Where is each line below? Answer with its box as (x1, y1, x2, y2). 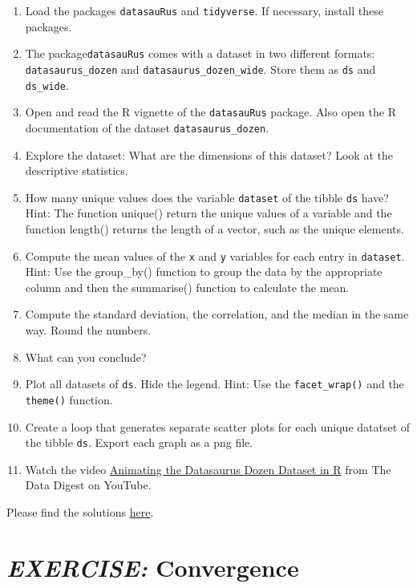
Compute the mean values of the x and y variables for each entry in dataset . (25, 247, 405, 264)
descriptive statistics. (25, 162, 128, 179)
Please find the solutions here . (6, 503, 154, 520)
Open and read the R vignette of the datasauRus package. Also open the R (25, 103, 396, 120)
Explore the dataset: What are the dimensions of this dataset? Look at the (25, 146, 393, 163)
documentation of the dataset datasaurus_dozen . (25, 119, 269, 136)
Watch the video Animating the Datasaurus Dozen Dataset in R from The (25, 460, 391, 477)
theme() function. (25, 391, 113, 408)
